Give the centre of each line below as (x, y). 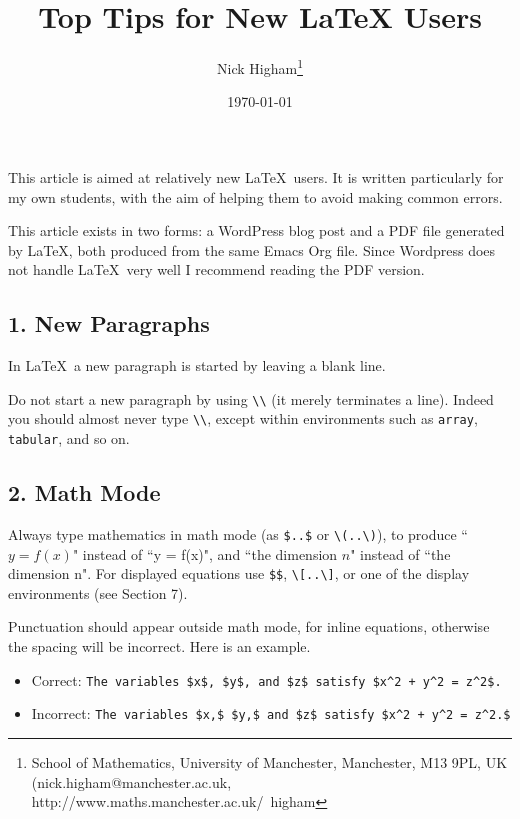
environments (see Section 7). (98, 592)
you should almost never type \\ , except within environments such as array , (243, 418)
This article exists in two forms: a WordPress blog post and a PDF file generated (256, 230)
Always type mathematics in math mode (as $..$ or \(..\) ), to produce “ (238, 533)
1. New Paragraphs (109, 323)
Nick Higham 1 (260, 66)
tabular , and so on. (69, 438)
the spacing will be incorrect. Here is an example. (159, 646)
